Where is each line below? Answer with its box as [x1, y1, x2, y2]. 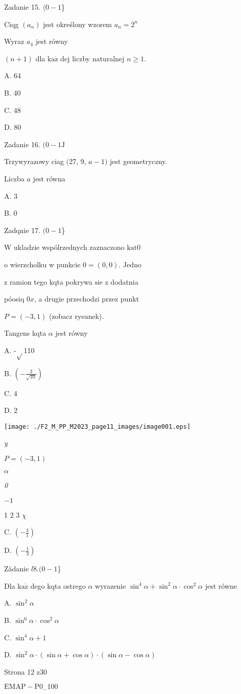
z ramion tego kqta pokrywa [4, 276, 92, 287]
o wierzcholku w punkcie [4, 259, 81, 269]
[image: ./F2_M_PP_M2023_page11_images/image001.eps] [4, 423, 191, 430]
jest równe [205, 580, 237, 591]
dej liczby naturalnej [60, 53, 125, 63]
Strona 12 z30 [4, 666, 47, 677]
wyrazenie [95, 580, 126, 591]
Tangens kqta [4, 328, 46, 338]
